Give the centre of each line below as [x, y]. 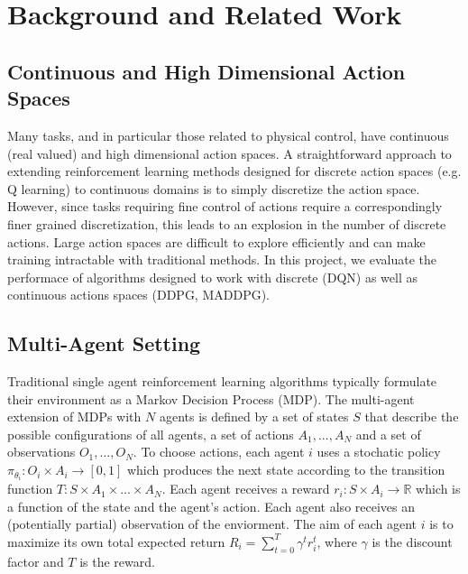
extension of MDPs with [74, 417]
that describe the [412, 417]
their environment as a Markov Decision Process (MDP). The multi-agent [211, 398]
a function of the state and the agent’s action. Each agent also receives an [211, 506]
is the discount [412, 541]
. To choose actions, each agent [219, 452]
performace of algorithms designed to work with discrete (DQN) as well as [212, 277]
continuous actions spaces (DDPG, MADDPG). [139, 295]
